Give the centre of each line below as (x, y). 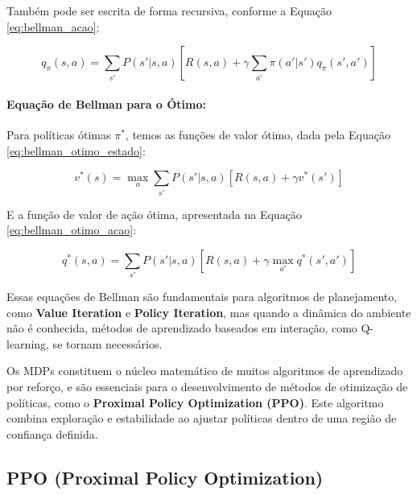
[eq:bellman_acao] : (53, 26)
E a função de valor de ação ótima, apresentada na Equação (154, 214)
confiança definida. (52, 433)
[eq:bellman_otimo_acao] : (72, 230)
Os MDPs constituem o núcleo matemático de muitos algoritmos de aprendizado (205, 371)
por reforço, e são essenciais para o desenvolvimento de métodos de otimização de (207, 386)
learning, (28, 343)
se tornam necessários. (107, 343)
